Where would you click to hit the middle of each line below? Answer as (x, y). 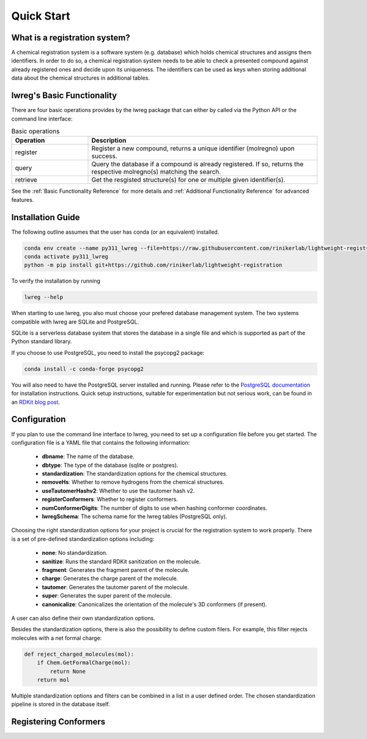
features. (23, 199)
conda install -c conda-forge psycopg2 (84, 369)
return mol (53, 680)
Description (109, 141)
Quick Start (41, 16)
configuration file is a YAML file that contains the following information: (101, 442)
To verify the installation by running (56, 281)
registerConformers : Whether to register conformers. (110, 499)
